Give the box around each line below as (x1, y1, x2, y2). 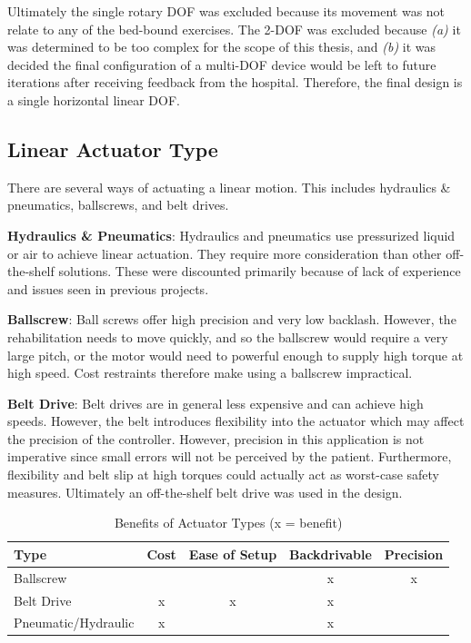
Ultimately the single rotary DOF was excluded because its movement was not (7, 2, 446, 20)
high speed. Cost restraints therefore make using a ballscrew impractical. (7, 363, 413, 382)
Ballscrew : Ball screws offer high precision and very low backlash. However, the (7, 310, 456, 329)
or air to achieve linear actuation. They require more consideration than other (7, 243, 442, 262)
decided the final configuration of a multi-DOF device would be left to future (7, 54, 436, 74)
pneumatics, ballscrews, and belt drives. (7, 195, 229, 214)
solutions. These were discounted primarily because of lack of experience (58, 262, 461, 281)
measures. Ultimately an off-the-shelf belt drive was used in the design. (7, 482, 403, 501)
